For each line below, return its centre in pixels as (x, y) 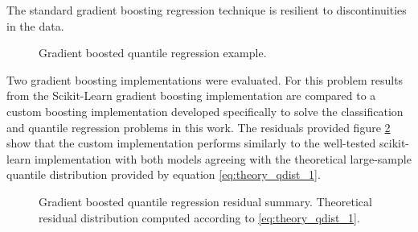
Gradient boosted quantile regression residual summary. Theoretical (205, 201)
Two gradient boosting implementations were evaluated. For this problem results (205, 79)
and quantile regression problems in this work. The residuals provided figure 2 (199, 127)
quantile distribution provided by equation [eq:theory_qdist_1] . (164, 174)
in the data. (35, 25)
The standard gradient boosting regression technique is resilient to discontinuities (207, 10)
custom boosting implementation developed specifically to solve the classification (205, 111)
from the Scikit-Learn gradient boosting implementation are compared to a (191, 95)
